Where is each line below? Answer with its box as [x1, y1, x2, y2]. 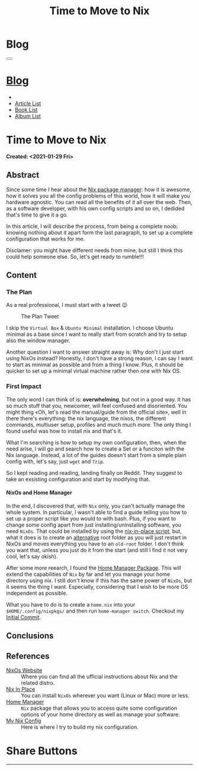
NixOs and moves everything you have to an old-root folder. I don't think [6, 540, 184, 547]
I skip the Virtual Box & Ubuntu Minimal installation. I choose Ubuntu [6, 325, 174, 332]
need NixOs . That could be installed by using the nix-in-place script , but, [6, 527, 182, 535]
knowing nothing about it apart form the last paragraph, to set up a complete [6, 229, 193, 236]
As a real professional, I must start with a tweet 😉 [6, 302, 128, 309]
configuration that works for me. [6, 235, 85, 242]
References [6, 651, 50, 661]
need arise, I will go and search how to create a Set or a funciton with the [6, 445, 185, 452]
